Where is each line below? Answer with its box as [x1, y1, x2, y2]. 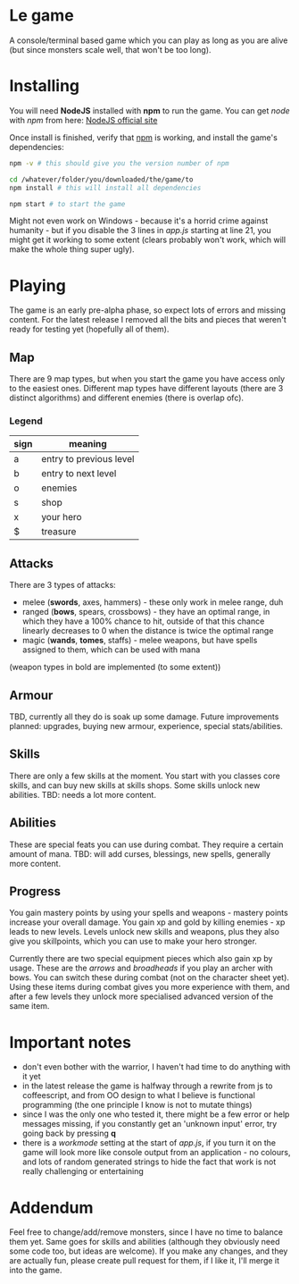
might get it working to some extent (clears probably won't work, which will [9, 234, 287, 246]
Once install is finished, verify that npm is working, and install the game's [9, 131, 278, 143]
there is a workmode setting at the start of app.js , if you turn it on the [21, 1137, 277, 1148]
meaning [68, 438, 107, 450]
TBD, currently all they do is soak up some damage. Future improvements [9, 711, 279, 722]
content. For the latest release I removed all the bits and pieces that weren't [9, 315, 287, 325]
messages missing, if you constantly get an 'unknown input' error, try [21, 1119, 278, 1129]
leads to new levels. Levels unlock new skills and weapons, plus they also [9, 927, 279, 937]
